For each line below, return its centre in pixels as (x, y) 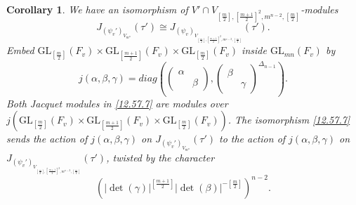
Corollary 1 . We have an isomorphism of (97, 9)
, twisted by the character (160, 157)
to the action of (252, 139)
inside (254, 50)
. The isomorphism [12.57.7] (289, 120)
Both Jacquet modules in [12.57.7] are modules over (117, 103)
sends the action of (47, 139)
